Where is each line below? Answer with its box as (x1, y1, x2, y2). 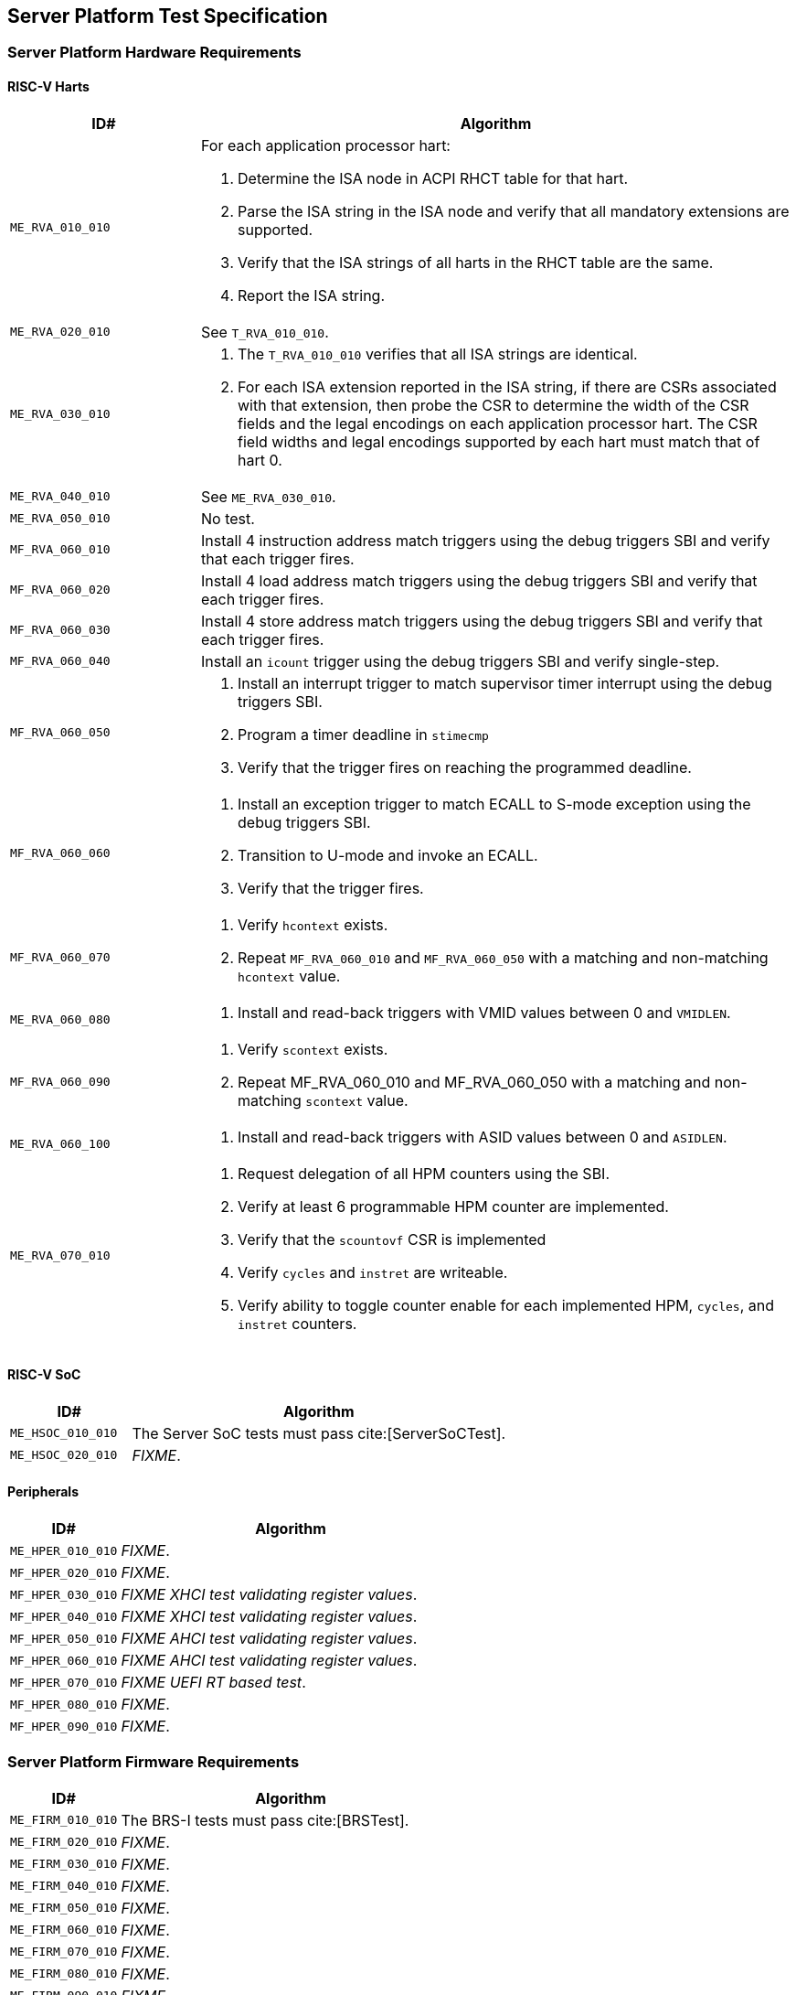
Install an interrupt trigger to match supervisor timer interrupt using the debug (238, 673, 772, 692)
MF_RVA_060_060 (10, 846, 111, 861)
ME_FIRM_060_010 (10, 1923, 118, 1937)
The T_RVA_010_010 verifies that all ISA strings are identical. (238, 344, 638, 363)
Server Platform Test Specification (7, 5, 328, 27)
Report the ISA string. (238, 285, 386, 305)
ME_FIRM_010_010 (10, 1813, 118, 1828)
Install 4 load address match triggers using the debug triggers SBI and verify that (201, 571, 758, 590)
